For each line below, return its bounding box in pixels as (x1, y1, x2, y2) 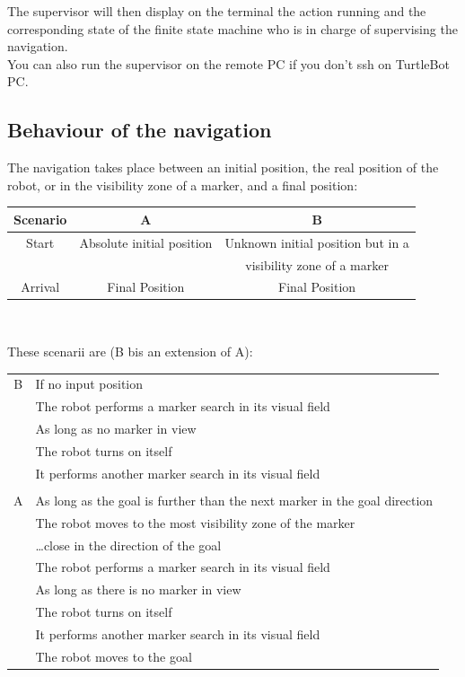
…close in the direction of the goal (35, 535, 222, 554)
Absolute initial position (79, 233, 213, 251)
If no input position (35, 374, 144, 393)
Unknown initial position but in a (224, 233, 409, 251)
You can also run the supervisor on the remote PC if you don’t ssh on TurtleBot (7, 54, 450, 73)
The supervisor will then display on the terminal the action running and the (7, 2, 426, 20)
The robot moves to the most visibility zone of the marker (35, 513, 355, 532)
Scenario (13, 209, 67, 228)
